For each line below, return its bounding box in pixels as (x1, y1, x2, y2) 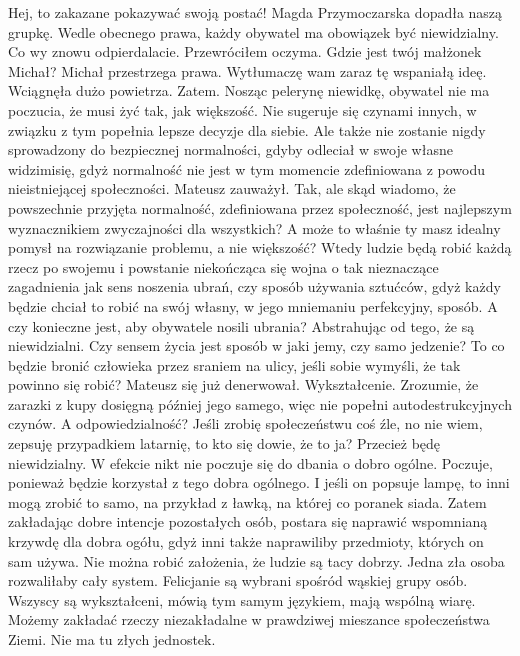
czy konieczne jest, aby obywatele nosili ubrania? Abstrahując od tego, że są (8, 315, 475, 336)
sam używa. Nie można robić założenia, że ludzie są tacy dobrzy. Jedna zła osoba (8, 550, 505, 571)
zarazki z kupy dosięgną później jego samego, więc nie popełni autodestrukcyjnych (8, 393, 512, 414)
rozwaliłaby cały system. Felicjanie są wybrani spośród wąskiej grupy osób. (8, 570, 468, 591)
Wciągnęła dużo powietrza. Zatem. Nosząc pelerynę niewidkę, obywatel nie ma (8, 80, 490, 101)
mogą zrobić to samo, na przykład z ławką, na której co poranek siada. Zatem (8, 491, 487, 512)
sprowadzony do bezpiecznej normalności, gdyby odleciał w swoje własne (8, 139, 453, 160)
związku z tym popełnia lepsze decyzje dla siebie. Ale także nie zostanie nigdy (8, 119, 486, 140)
